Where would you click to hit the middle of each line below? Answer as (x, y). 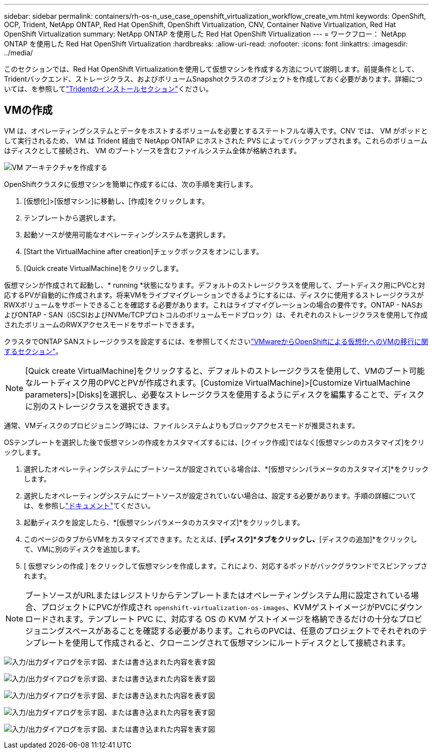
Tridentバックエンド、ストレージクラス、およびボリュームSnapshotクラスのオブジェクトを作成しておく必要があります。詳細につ (213, 79)
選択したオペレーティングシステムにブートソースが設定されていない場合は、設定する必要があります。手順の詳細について (220, 495)
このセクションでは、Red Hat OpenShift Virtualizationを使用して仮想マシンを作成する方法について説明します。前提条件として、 (211, 69)
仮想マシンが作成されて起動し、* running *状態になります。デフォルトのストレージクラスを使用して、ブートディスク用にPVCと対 (215, 285)
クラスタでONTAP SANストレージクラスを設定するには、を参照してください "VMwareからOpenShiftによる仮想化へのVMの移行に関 (216, 341)
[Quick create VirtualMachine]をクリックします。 (103, 268)
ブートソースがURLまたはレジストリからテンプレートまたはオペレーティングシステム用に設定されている (218, 595)
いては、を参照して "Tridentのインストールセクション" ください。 (108, 89)
